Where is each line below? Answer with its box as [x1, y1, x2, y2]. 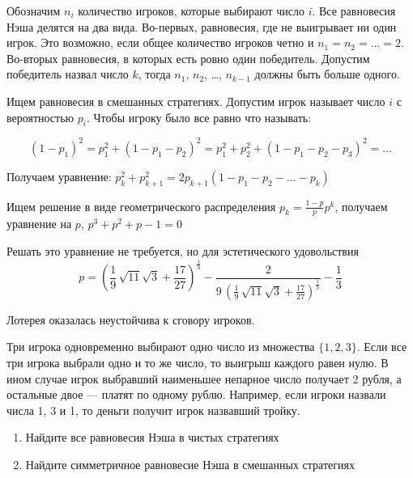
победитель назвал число [6, 66, 129, 82]
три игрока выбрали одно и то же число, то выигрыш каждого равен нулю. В [6, 354, 389, 371]
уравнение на [6, 215, 72, 232]
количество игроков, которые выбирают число [78, 2, 304, 19]
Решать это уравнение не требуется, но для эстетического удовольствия [6, 243, 359, 260]
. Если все [356, 338, 407, 355]
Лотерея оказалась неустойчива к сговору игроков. [6, 311, 255, 328]
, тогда [138, 66, 171, 82]
